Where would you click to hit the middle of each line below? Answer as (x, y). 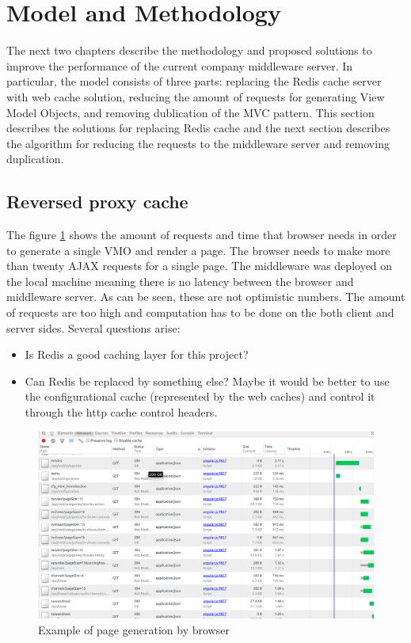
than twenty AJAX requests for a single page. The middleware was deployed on (200, 266)
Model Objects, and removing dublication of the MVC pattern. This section (190, 112)
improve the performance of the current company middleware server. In (180, 65)
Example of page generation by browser (134, 629)
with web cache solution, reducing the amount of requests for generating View (196, 96)
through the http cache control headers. (121, 412)
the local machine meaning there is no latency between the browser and (180, 281)
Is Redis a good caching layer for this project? (137, 354)
